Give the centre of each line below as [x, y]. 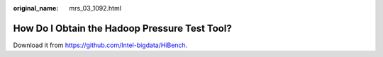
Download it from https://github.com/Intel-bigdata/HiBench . [100, 45]
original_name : [36, 8]
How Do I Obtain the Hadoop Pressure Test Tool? [122, 28]
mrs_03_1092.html [95, 8]
